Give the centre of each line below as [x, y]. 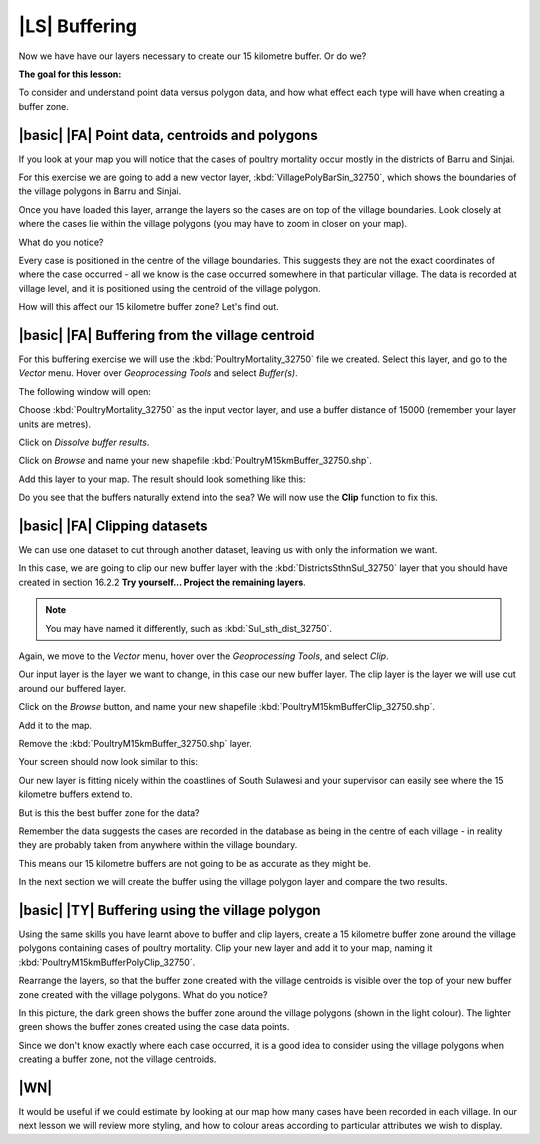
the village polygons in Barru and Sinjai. [100, 191]
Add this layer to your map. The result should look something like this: [162, 479]
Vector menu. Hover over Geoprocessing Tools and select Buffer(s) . [158, 373]
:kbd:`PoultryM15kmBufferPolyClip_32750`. [107, 962]
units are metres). [55, 424]
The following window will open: [85, 391]
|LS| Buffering [77, 26]
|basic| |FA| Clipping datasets [113, 525]
